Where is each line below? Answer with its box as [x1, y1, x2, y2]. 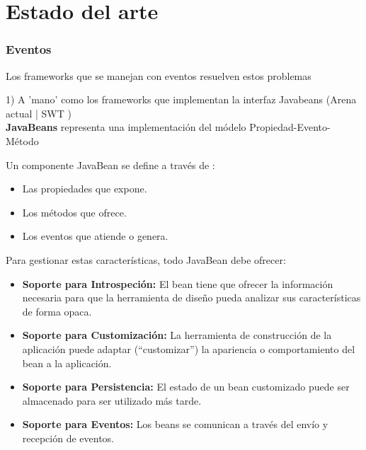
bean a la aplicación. [22, 355, 112, 370]
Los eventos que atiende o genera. [22, 229, 168, 243]
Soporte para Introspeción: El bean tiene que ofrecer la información [22, 276, 333, 291]
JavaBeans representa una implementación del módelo [6, 120, 246, 134]
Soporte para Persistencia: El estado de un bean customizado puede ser [22, 379, 350, 394]
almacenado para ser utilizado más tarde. [22, 393, 202, 408]
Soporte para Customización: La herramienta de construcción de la [22, 328, 332, 342]
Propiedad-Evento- [249, 120, 331, 134]
